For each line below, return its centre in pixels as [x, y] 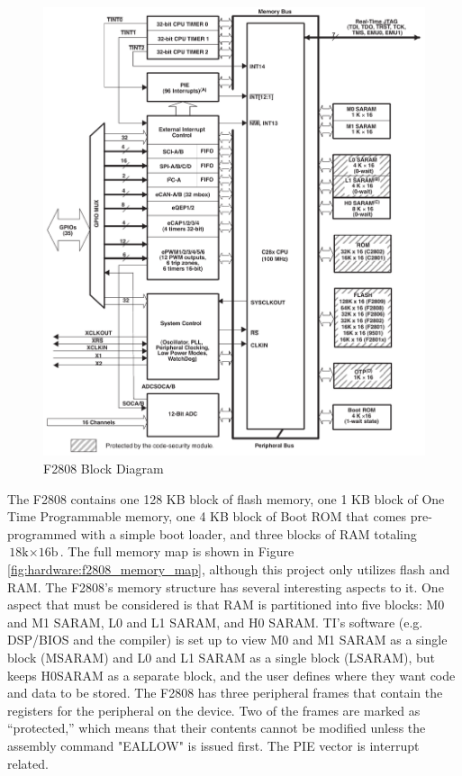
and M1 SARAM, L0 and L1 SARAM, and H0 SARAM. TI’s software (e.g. [215, 622]
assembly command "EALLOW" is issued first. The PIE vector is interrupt [213, 745]
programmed [42, 533]
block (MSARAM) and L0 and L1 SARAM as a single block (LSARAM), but [222, 657]
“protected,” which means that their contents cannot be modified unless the [217, 728]
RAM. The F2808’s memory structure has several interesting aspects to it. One [226, 587]
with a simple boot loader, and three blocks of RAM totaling [249, 533]
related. [28, 763]
